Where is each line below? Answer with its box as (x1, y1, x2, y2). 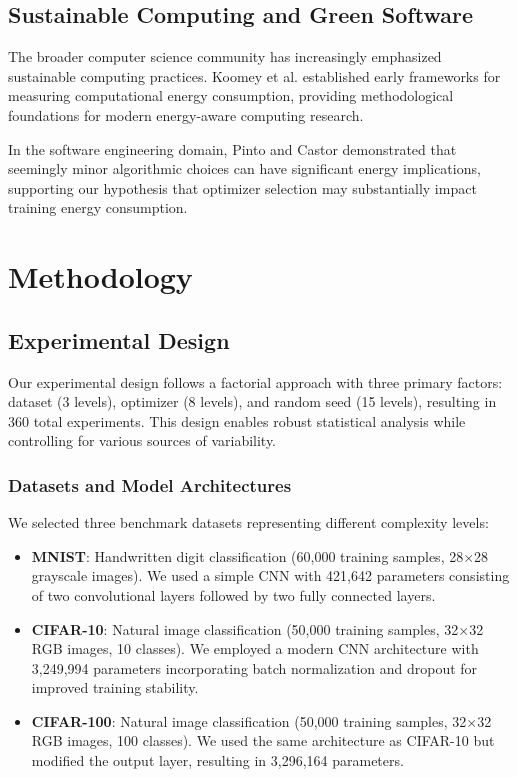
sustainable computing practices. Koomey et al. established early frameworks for (8, 65, 501, 86)
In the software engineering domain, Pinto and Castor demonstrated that (8, 138, 457, 159)
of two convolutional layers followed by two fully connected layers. (31, 584, 436, 605)
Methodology (8, 256, 193, 297)
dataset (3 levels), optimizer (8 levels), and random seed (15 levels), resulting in (8, 391, 497, 412)
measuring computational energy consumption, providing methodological (8, 85, 454, 106)
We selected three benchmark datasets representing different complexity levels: (8, 512, 489, 533)
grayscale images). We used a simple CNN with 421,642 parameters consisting (31, 565, 510, 586)
